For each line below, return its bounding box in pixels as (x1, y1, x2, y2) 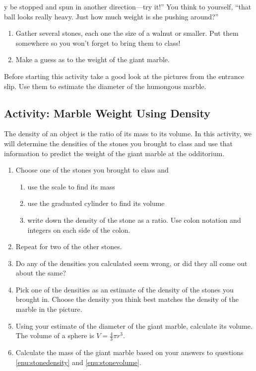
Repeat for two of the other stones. (15, 241, 122, 252)
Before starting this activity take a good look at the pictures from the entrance (4, 71, 244, 81)
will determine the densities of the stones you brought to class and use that (4, 138, 233, 148)
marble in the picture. (15, 304, 82, 314)
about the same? (15, 268, 66, 278)
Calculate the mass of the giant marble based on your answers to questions (15, 347, 244, 358)
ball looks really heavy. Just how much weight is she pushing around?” (4, 11, 219, 21)
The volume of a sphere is (15, 330, 94, 341)
